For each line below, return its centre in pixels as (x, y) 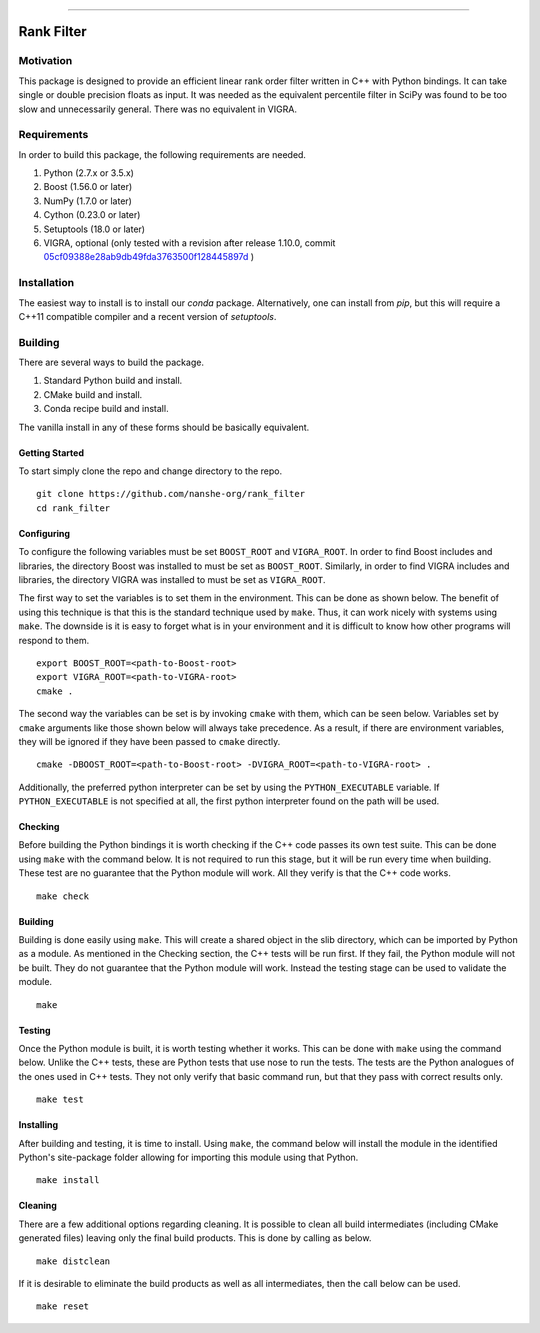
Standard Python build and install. (113, 381)
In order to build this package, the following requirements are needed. (162, 154)
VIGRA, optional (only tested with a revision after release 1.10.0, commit (189, 243)
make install (68, 1180)
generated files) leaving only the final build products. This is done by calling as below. (195, 1238)
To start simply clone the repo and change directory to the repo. (150, 471)
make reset (63, 1306)
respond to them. (54, 640)
